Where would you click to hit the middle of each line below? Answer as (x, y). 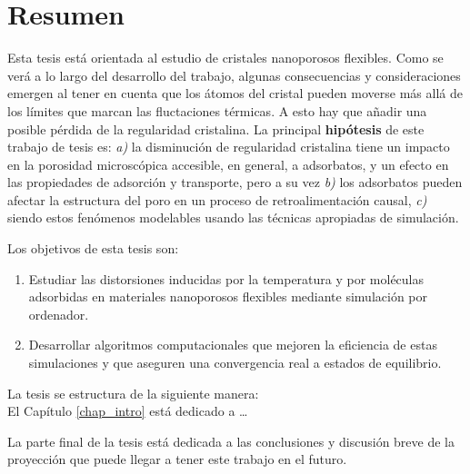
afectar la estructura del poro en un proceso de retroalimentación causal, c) (217, 199)
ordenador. (59, 314)
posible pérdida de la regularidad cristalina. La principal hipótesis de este (216, 128)
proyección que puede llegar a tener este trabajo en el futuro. (177, 459)
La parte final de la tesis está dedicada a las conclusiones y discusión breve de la (231, 441)
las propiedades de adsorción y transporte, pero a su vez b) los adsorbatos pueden (235, 182)
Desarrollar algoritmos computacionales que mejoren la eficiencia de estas (233, 345)
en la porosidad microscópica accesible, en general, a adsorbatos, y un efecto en (228, 164)
